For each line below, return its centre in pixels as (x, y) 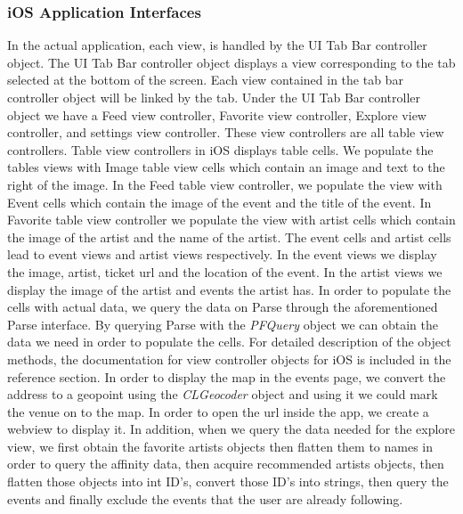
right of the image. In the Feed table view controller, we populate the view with (225, 184)
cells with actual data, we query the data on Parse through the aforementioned (223, 307)
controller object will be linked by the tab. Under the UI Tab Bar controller (214, 97)
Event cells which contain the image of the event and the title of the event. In (219, 202)
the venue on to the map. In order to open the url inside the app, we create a (218, 411)
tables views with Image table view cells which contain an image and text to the (226, 167)
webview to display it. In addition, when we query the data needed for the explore (231, 429)
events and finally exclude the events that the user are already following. (205, 498)
